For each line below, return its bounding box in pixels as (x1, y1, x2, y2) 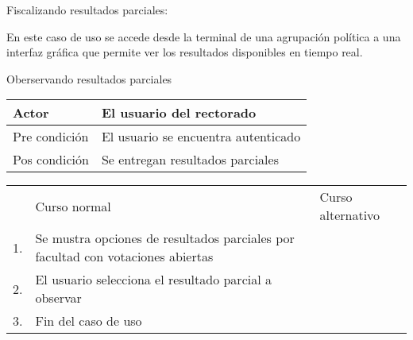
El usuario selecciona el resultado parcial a (35, 270, 272, 289)
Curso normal (35, 196, 111, 215)
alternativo (319, 206, 380, 225)
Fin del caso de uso (35, 311, 142, 330)
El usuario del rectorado (101, 103, 257, 122)
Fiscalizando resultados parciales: (6, 2, 168, 17)
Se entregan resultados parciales (101, 150, 279, 169)
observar (35, 288, 82, 307)
